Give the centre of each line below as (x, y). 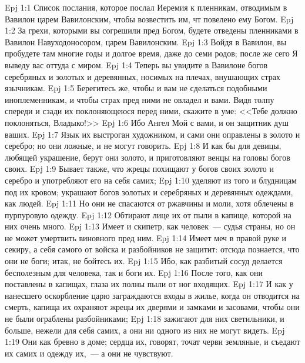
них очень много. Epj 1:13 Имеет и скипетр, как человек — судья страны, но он (150, 226)
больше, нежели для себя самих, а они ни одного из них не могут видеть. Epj (145, 330)
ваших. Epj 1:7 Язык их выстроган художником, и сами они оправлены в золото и (152, 134)
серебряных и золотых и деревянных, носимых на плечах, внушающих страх (143, 76)
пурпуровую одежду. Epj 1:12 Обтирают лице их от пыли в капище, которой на (148, 214)
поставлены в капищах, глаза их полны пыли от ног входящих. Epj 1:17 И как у (149, 284)
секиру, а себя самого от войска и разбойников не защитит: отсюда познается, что (152, 249)
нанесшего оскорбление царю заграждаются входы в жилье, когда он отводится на (152, 295)
